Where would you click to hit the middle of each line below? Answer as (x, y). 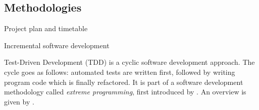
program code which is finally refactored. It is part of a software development (124, 82)
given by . (19, 101)
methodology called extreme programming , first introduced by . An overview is (125, 92)
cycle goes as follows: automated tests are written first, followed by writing (120, 72)
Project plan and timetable (46, 28)
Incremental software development (57, 45)
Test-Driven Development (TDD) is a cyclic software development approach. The (129, 62)
